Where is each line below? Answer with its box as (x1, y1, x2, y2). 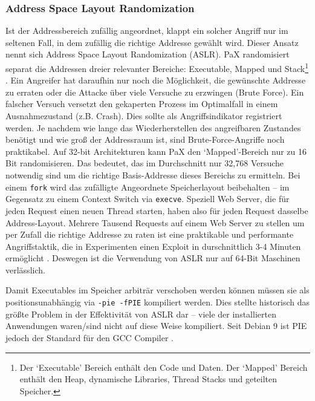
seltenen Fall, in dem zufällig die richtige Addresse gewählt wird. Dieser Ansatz (5, 36, 299, 48)
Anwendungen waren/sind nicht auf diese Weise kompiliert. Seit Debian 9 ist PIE (5, 319, 307, 332)
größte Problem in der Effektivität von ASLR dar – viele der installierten (5, 307, 276, 320)
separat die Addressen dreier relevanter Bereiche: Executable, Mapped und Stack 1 (5, 60, 309, 74)
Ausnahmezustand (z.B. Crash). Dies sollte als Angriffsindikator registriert (5, 109, 282, 122)
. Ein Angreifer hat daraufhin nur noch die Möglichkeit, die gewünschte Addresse (5, 74, 306, 86)
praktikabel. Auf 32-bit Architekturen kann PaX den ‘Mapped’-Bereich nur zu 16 (5, 145, 307, 157)
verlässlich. (5, 263, 45, 276)
